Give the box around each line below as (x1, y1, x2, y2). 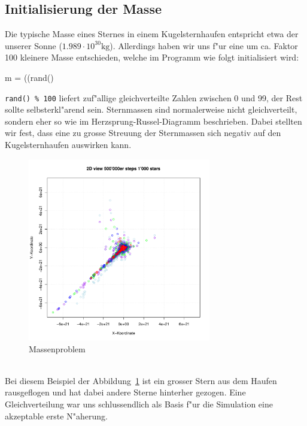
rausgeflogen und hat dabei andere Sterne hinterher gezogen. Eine (5, 386, 246, 398)
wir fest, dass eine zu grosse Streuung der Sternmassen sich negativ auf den (5, 126, 281, 139)
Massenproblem (29, 342, 86, 355)
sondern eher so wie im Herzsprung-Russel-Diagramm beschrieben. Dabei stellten (5, 114, 302, 127)
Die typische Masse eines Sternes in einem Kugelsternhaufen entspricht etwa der (5, 28, 299, 40)
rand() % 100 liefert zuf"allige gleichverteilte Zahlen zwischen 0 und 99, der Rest (5, 91, 303, 104)
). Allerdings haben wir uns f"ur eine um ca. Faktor (110, 39, 298, 52)
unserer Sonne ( (5, 39, 62, 52)
